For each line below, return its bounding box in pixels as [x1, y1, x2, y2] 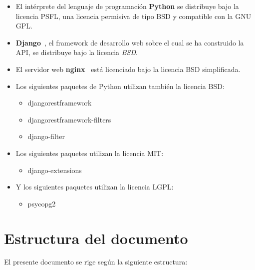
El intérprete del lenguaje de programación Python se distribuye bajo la [15, 1, 239, 11]
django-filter [27, 131, 65, 141]
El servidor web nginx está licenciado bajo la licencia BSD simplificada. [15, 63, 241, 74]
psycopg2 [27, 198, 56, 208]
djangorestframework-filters [27, 114, 111, 124]
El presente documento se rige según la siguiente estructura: [4, 256, 188, 267]
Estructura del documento [4, 227, 188, 248]
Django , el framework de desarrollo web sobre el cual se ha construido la [15, 37, 244, 47]
